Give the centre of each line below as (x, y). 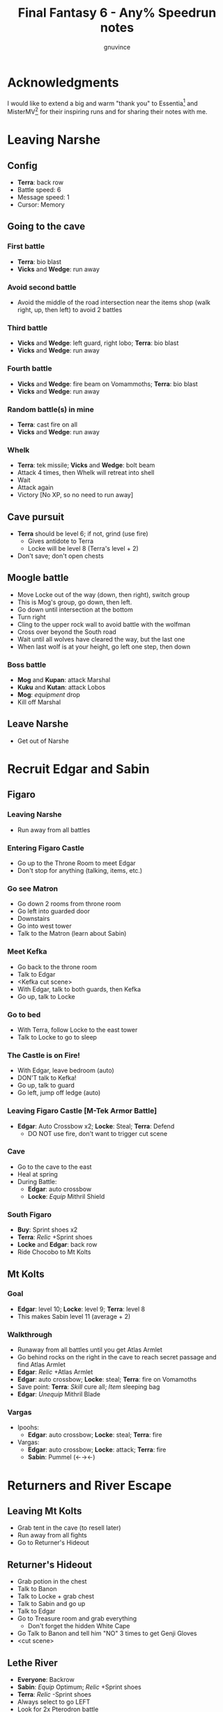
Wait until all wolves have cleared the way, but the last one (101, 639)
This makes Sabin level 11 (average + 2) (74, 1316)
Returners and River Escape (90, 1485)
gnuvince (117, 47)
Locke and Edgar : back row (57, 1245)
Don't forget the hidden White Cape (79, 1626)
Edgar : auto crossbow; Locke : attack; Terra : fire (97, 1449)
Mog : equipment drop (48, 695)
